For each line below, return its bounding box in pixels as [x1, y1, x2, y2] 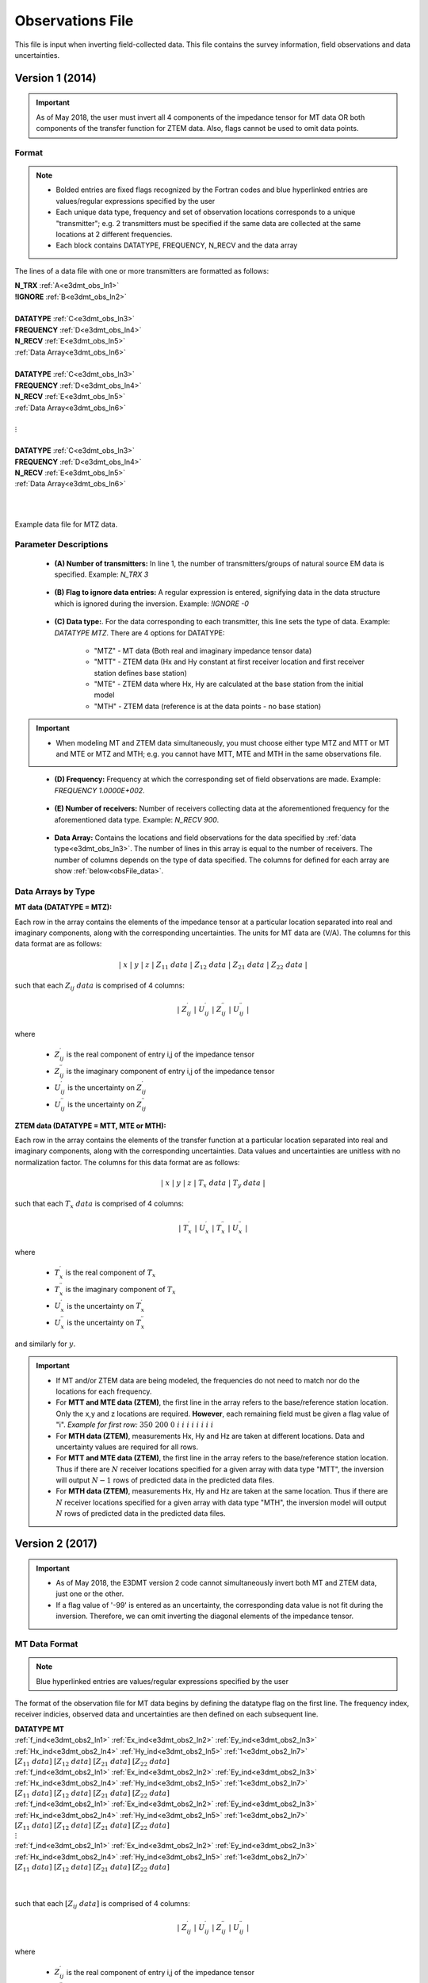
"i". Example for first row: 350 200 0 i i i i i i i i [55, 1420, 214, 1429]
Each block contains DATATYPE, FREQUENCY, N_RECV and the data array [55, 240, 298, 250]
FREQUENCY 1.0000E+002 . [54, 785, 146, 795]
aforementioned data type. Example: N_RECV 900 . [54, 815, 220, 824]
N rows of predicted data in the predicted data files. [55, 1509, 226, 1518]
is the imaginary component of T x [65, 1284, 176, 1296]
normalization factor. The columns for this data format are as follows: [14, 1157, 240, 1167]
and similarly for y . [14, 1339, 76, 1348]
